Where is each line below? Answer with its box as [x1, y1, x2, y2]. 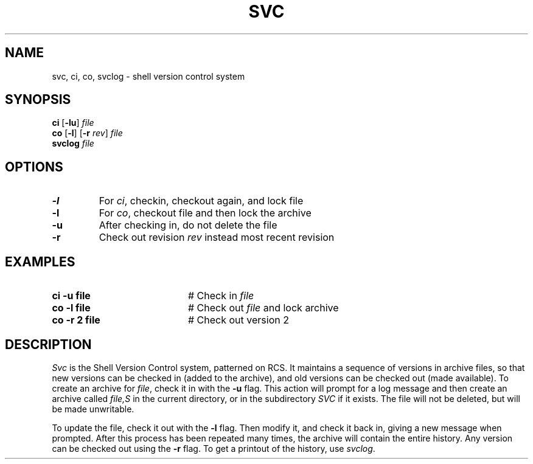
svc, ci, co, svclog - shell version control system [52, 71, 245, 81]
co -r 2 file [52, 314, 100, 327]
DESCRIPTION [5, 336, 92, 352]
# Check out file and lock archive [187, 302, 339, 314]
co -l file [52, 302, 91, 314]
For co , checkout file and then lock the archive [99, 207, 312, 220]
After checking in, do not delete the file [99, 219, 277, 232]
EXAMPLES [5, 254, 75, 269]
